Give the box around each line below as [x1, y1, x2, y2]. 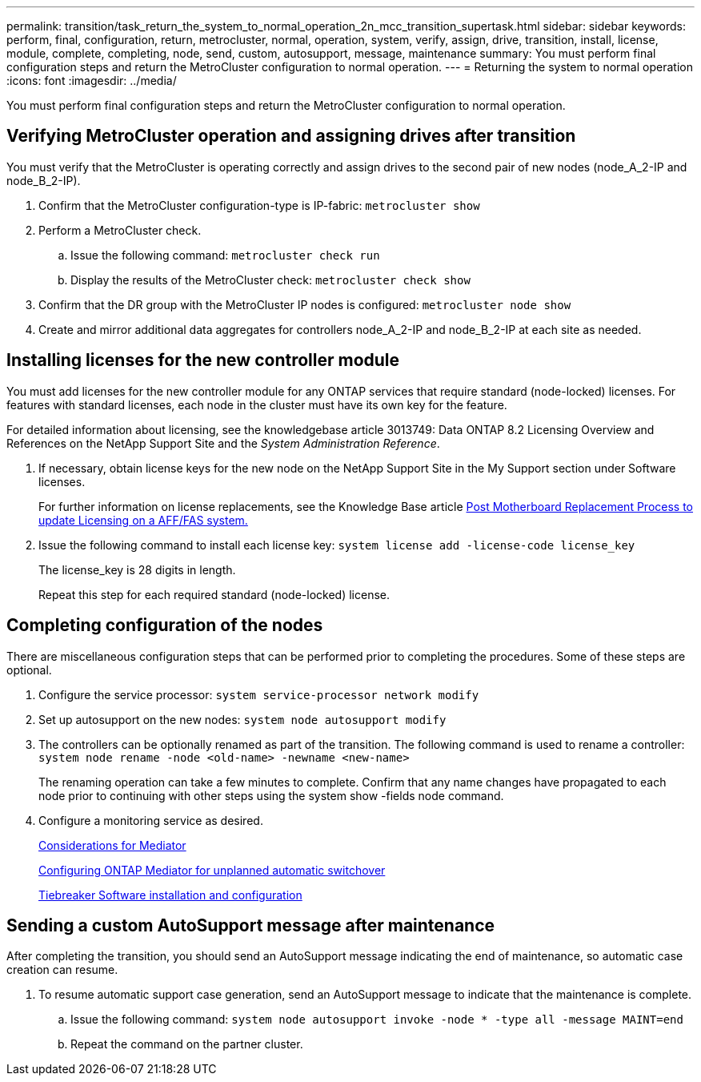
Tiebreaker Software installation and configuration [38, 887, 302, 902]
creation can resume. [6, 963, 118, 977]
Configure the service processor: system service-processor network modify [38, 687, 479, 702]
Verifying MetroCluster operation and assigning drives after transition [6, 126, 576, 147]
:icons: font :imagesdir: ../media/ [6, 74, 177, 87]
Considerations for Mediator [38, 838, 186, 852]
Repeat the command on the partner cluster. [70, 1037, 303, 1052]
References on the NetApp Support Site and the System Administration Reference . [6, 436, 440, 450]
